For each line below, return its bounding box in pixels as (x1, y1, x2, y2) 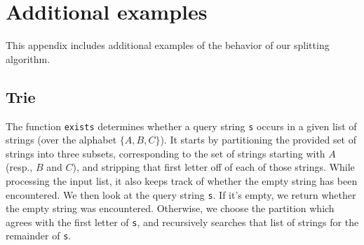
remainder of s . (6, 228, 72, 243)
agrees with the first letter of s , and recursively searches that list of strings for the (6, 214, 359, 229)
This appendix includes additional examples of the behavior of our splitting (6, 38, 330, 52)
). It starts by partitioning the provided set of (160, 132, 357, 147)
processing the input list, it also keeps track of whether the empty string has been (6, 173, 358, 188)
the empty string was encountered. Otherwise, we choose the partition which (6, 201, 335, 216)
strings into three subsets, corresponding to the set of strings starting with (6, 146, 325, 160)
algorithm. (6, 51, 50, 66)
